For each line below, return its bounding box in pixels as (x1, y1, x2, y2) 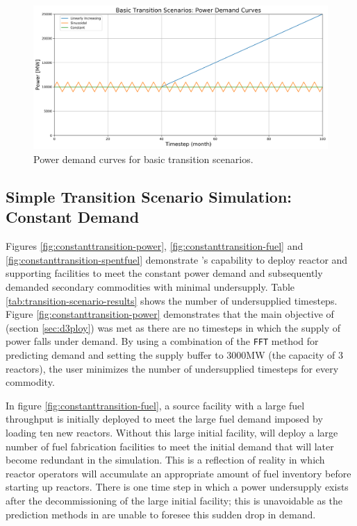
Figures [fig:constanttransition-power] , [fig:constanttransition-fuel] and (6, 239, 304, 253)
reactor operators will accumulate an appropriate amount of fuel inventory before (6, 466, 351, 480)
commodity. (6, 375, 55, 389)
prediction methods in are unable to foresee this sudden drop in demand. (6, 507, 316, 521)
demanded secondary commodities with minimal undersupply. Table (6, 280, 295, 294)
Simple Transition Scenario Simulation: (6, 186, 292, 207)
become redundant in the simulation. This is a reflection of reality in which (6, 452, 325, 467)
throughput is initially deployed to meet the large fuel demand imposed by (6, 412, 323, 426)
